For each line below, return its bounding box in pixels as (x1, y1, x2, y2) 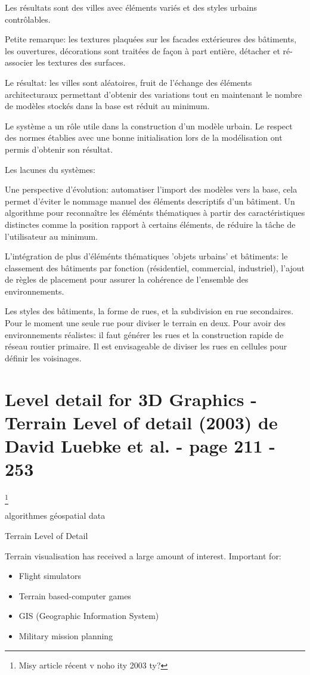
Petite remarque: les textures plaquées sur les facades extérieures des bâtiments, (5, 33, 297, 45)
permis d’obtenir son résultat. (5, 143, 113, 155)
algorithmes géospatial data (5, 509, 106, 522)
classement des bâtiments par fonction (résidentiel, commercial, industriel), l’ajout (5, 261, 305, 274)
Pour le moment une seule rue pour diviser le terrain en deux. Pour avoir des (5, 317, 286, 329)
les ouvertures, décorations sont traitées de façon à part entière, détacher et (5, 44, 280, 57)
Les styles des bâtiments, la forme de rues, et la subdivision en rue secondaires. (5, 305, 294, 317)
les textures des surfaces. (35, 56, 126, 69)
